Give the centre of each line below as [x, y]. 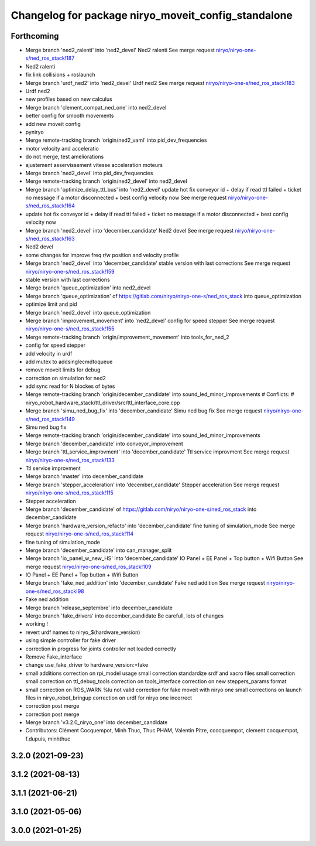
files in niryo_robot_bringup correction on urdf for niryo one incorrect [109, 698]
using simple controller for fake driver [71, 640]
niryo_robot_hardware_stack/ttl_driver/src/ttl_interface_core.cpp [103, 402]
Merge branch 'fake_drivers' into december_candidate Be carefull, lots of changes [125, 616]
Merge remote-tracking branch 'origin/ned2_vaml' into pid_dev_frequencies [116, 140]
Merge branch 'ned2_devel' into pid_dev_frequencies [89, 173]
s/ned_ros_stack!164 [50, 206]
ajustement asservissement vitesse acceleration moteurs [94, 165]
